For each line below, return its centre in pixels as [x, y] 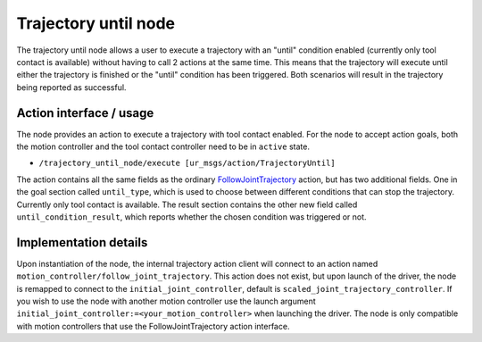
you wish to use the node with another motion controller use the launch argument [166, 301]
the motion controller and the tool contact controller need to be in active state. [163, 146]
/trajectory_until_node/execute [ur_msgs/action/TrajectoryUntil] [187, 163]
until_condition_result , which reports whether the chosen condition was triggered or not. [191, 217]
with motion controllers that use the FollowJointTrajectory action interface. [153, 326]
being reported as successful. [71, 87]
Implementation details [82, 242]
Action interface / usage [85, 113]
